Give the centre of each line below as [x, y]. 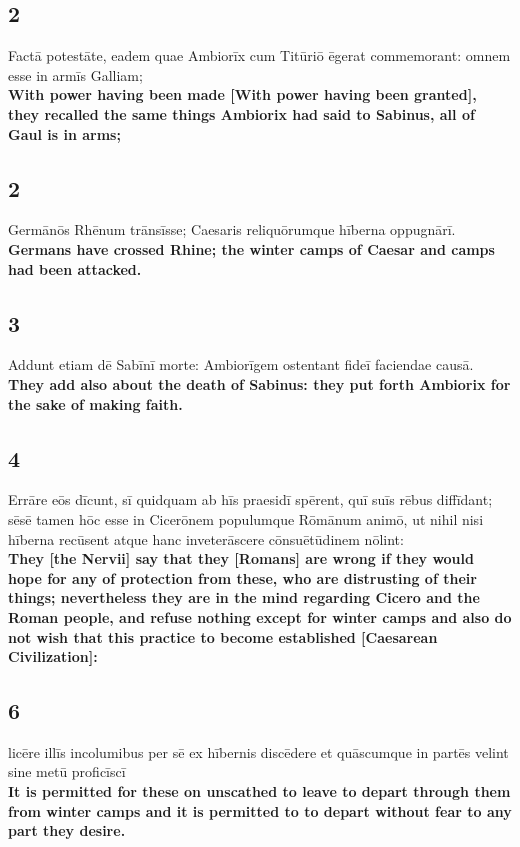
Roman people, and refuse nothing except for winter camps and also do [260, 616]
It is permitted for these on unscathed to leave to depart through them [259, 791]
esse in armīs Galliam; [75, 74]
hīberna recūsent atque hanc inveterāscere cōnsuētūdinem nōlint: [206, 538]
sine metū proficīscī [67, 771]
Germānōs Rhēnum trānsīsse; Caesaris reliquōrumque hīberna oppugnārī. [232, 229]
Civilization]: [53, 656]
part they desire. [67, 830]
